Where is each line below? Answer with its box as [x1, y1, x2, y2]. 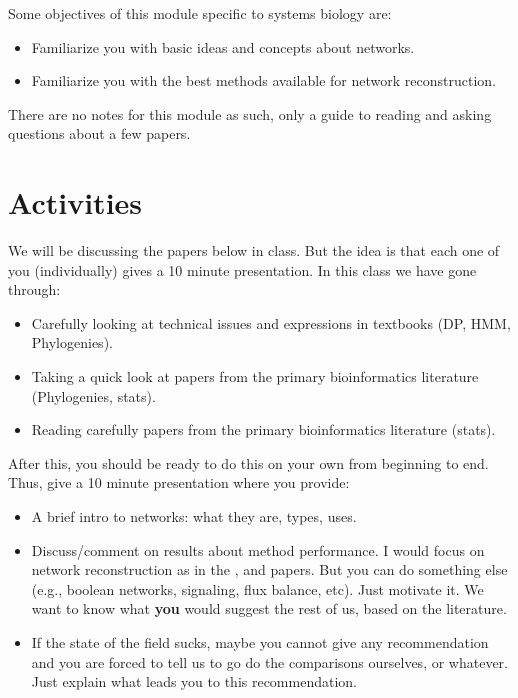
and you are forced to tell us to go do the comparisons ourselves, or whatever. [31, 651, 508, 672]
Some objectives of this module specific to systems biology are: [8, 3, 392, 23]
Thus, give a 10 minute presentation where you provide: [8, 472, 350, 493]
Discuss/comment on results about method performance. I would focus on [31, 539, 485, 560]
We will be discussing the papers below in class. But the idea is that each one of [8, 240, 500, 261]
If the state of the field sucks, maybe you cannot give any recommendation [31, 632, 489, 652]
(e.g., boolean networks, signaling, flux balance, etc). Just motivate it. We [31, 578, 484, 599]
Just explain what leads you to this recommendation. [31, 671, 357, 692]
